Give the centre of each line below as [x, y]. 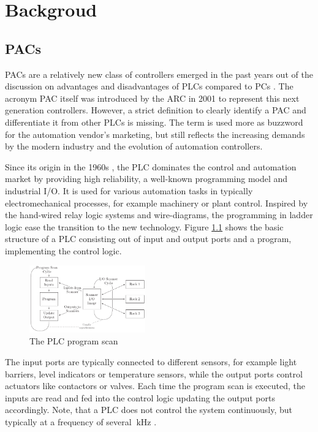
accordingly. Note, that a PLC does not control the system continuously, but [149, 410]
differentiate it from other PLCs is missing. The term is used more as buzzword [154, 122]
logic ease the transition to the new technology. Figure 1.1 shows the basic [144, 226]
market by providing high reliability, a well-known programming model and [146, 179]
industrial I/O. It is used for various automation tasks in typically [129, 190]
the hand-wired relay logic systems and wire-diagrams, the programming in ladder [159, 215]
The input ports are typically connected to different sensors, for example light [151, 361]
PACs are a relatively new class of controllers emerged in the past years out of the [159, 74]
